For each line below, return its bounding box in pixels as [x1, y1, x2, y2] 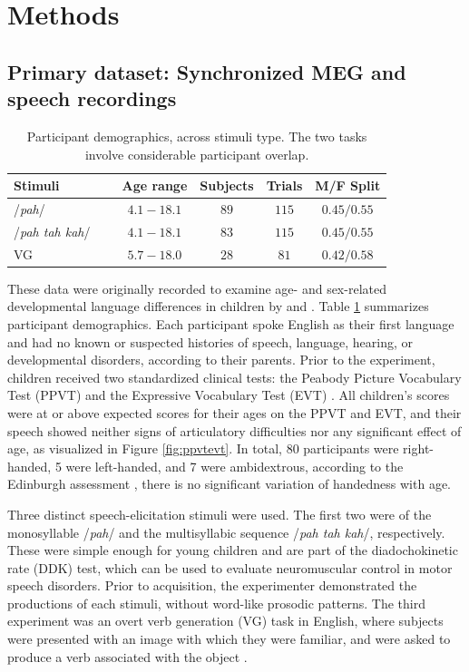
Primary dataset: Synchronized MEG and [7, 57, 406, 85]
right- [403, 439, 434, 458]
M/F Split [315, 176, 381, 195]
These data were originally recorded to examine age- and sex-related [7, 278, 386, 297]
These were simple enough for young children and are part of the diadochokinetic [7, 541, 458, 560]
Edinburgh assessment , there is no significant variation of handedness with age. [7, 474, 451, 493]
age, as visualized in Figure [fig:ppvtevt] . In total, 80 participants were [7, 439, 399, 458]
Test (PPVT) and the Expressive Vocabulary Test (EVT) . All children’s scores [7, 385, 450, 404]
